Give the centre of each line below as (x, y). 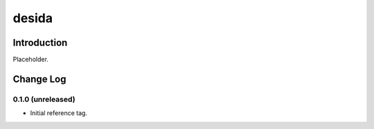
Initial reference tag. (59, 113)
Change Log (39, 79)
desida (33, 18)
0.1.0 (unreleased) (44, 99)
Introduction (40, 43)
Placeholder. (30, 60)
